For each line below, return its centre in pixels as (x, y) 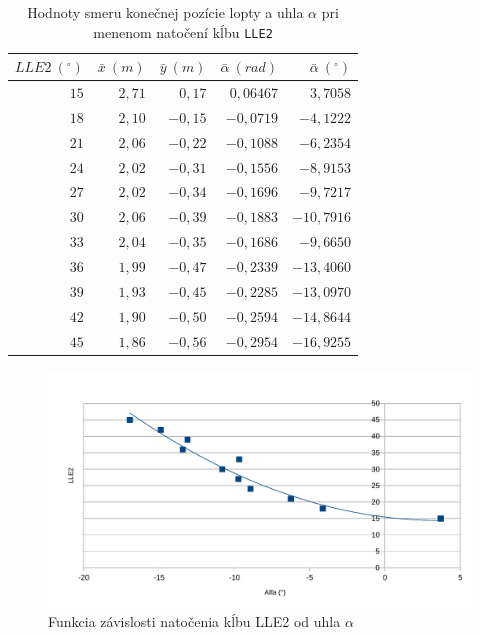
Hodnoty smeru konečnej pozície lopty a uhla (165, 12)
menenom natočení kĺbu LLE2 (183, 31)
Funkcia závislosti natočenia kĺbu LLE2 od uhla (194, 620)
